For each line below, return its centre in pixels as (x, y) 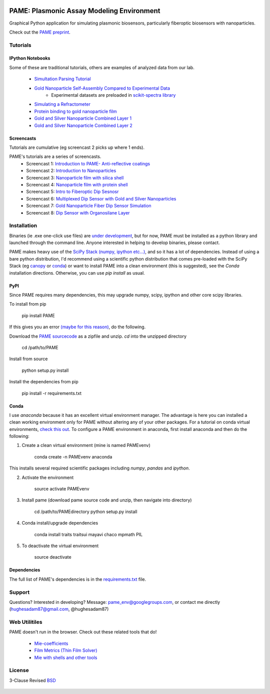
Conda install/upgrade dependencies (60, 523)
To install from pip (28, 304)
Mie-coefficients (51, 643)
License (19, 670)
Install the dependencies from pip (44, 382)
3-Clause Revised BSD (32, 680)
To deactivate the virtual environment (60, 546)
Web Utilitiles (26, 622)
